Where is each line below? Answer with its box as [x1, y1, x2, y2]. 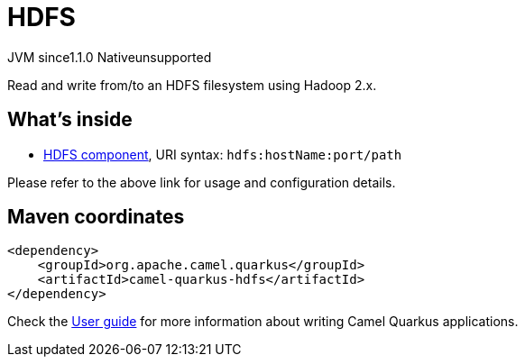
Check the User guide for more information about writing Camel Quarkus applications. [7, 314, 519, 330]
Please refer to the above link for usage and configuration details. [7, 174, 396, 190]
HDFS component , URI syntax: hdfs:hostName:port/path [43, 146, 402, 162]
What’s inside [7, 108, 133, 132]
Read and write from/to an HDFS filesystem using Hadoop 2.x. [7, 77, 377, 93]
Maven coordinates [7, 205, 185, 229]
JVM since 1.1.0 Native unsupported [7, 49, 212, 65]
